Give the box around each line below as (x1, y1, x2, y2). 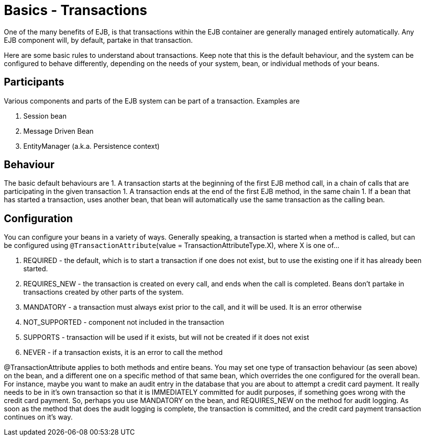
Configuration (4, 212, 73, 225)
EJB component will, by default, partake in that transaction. (4, 35, 193, 44)
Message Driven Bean (23, 126, 94, 135)
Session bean (23, 111, 67, 120)
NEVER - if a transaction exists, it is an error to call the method (23, 348, 223, 357)
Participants (4, 76, 64, 88)
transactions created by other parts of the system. (23, 288, 184, 297)
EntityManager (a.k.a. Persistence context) (23, 141, 160, 150)
